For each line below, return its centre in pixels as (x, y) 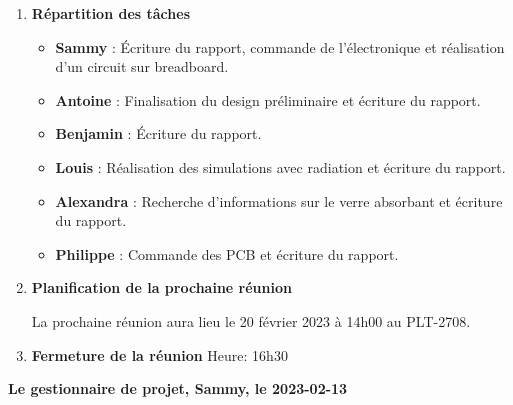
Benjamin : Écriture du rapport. (158, 133)
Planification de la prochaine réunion (161, 287)
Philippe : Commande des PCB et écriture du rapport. (227, 253)
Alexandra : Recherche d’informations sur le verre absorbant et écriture (279, 200)
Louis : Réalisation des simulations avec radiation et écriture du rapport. (280, 166)
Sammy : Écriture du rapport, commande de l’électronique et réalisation (280, 46)
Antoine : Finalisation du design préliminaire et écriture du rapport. (268, 99)
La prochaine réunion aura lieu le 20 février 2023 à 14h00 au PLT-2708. (251, 320)
